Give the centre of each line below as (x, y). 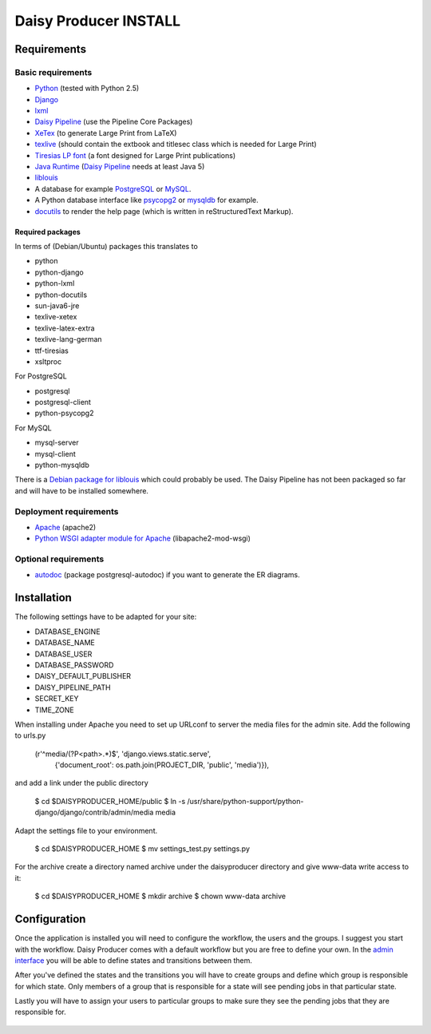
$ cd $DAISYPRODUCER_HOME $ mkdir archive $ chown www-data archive (160, 896)
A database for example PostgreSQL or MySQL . (113, 188)
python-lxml (55, 283)
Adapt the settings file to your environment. (86, 830)
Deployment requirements (67, 511)
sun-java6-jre (57, 305)
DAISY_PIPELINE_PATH (73, 687)
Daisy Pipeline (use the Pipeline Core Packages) (114, 122)
